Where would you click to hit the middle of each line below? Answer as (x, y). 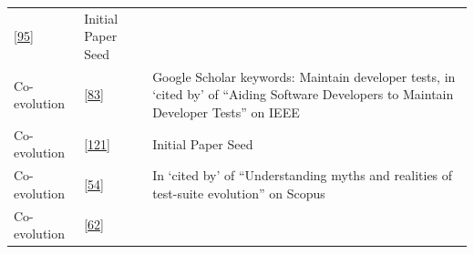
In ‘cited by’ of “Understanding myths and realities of (303, 175)
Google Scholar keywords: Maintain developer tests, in (304, 76)
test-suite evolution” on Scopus (239, 193)
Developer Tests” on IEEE (226, 112)
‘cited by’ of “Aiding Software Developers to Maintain (303, 94)
